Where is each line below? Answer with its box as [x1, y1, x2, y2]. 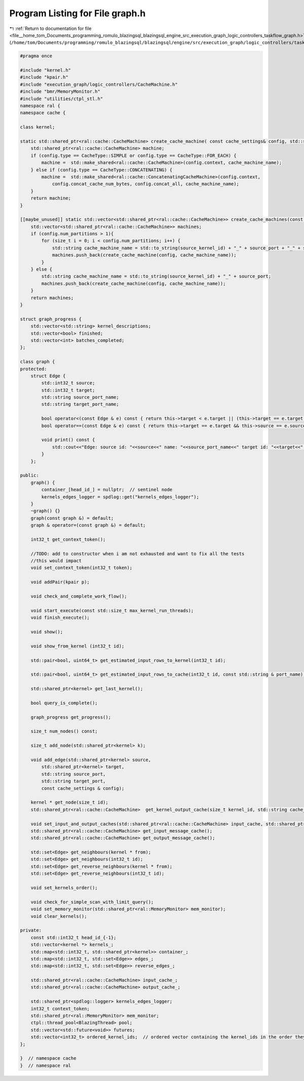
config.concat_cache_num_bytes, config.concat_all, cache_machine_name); [52, 181, 239, 187]
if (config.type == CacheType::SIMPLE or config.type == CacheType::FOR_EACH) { [30, 152, 237, 158]
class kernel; [20, 124, 55, 130]
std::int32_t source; [41, 380, 95, 386]
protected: [20, 366, 47, 372]
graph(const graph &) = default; [30, 515, 114, 521]
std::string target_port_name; [41, 401, 119, 407]
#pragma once [20, 53, 53, 59]
